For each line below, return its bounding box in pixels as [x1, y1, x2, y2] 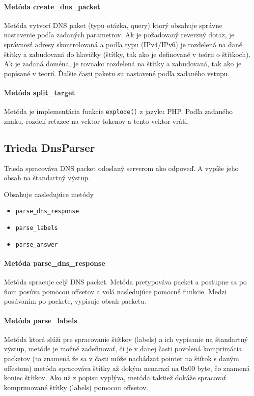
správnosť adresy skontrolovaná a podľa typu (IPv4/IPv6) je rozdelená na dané [4, 39, 243, 49]
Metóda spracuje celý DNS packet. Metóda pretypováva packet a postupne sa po [4, 277, 247, 287]
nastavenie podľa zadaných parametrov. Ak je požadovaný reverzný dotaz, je [4, 29, 234, 40]
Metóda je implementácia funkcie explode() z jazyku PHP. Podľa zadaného [4, 106, 233, 116]
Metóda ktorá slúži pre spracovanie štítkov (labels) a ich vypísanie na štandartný [4, 334, 248, 344]
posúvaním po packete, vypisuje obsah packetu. [4, 296, 146, 306]
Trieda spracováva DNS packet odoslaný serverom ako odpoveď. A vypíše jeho [4, 163, 239, 173]
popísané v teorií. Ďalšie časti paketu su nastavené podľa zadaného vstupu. [4, 68, 230, 78]
